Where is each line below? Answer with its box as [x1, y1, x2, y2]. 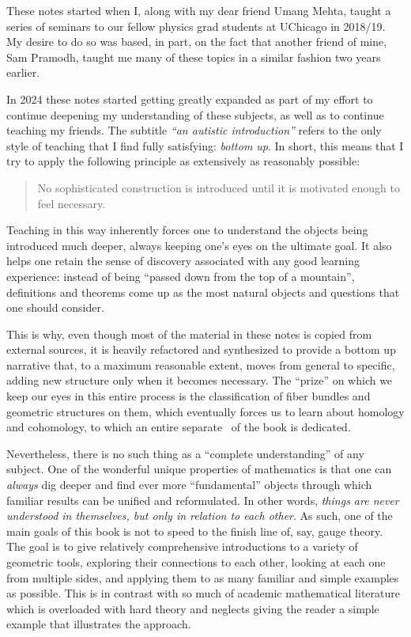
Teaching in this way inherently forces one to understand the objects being [6, 222, 368, 238]
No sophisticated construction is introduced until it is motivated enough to [37, 179, 401, 195]
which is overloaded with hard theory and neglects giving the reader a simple [6, 600, 379, 616]
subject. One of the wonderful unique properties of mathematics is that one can [6, 461, 392, 477]
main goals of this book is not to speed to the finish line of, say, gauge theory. [6, 522, 383, 539]
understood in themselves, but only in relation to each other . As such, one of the [6, 507, 393, 524]
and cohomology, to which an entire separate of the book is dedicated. [6, 419, 351, 435]
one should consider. [6, 299, 104, 316]
